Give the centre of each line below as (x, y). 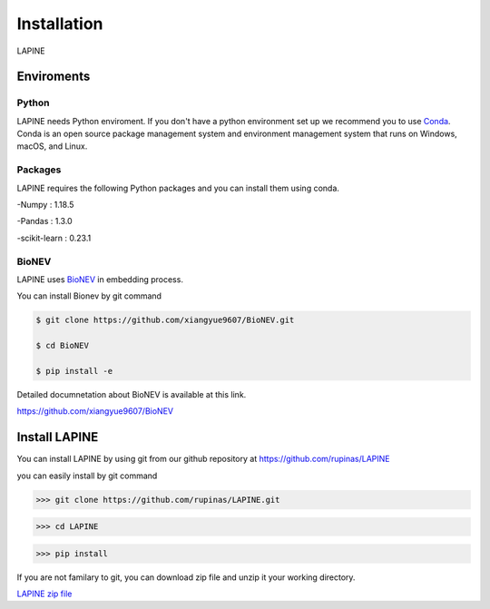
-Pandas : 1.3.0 (44, 221)
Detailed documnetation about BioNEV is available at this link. (132, 394)
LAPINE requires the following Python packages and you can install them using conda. (178, 188)
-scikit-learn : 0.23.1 (54, 238)
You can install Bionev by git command (89, 296)
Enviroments (54, 77)
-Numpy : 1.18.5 (45, 205)
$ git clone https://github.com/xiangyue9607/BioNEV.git (165, 320)
